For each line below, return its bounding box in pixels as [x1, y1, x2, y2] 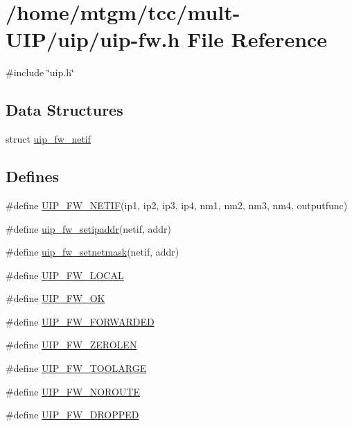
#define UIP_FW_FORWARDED [6, 314, 155, 328]
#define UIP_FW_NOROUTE [6, 384, 141, 398]
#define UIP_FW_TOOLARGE [6, 361, 147, 375]
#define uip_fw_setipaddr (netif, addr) [6, 221, 171, 236]
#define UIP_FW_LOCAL [6, 267, 124, 282]
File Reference [186, 25, 328, 53]
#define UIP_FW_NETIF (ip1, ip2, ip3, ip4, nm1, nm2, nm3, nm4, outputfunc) [6, 197, 348, 212]
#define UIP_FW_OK [6, 291, 105, 305]
